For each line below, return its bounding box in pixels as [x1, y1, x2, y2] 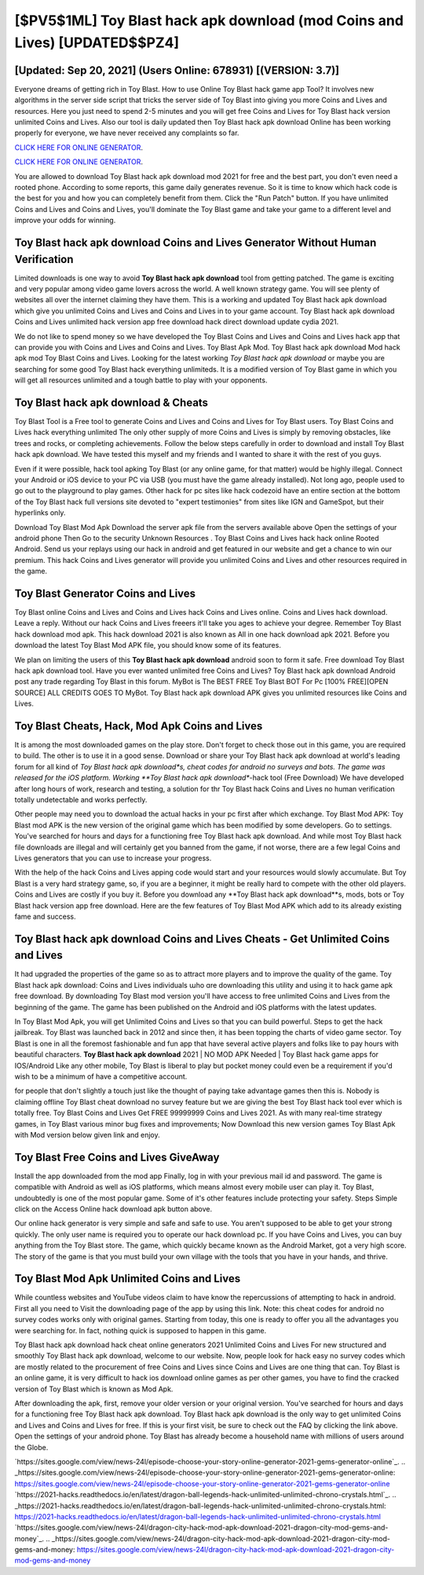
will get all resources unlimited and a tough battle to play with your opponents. [14, 375, 268, 385]
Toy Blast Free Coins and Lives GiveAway [14, 1150, 220, 1164]
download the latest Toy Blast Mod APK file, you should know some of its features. [14, 641, 282, 650]
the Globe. [14, 1442, 49, 1452]
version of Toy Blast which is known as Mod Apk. [14, 1384, 174, 1394]
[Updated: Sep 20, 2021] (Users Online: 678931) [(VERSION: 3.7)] [14, 64, 340, 77]
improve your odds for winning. [14, 216, 116, 225]
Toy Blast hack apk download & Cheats [14, 396, 208, 409]
